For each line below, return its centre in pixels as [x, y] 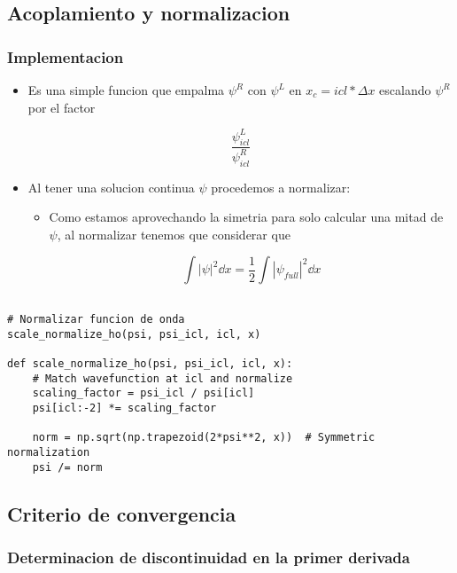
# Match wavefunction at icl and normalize [163, 378]
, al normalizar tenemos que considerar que [174, 234]
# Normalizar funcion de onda [96, 320]
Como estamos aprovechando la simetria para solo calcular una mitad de [246, 217]
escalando [405, 90]
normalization [49, 452]
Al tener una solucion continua [111, 187]
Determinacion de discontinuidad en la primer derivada [209, 557]
